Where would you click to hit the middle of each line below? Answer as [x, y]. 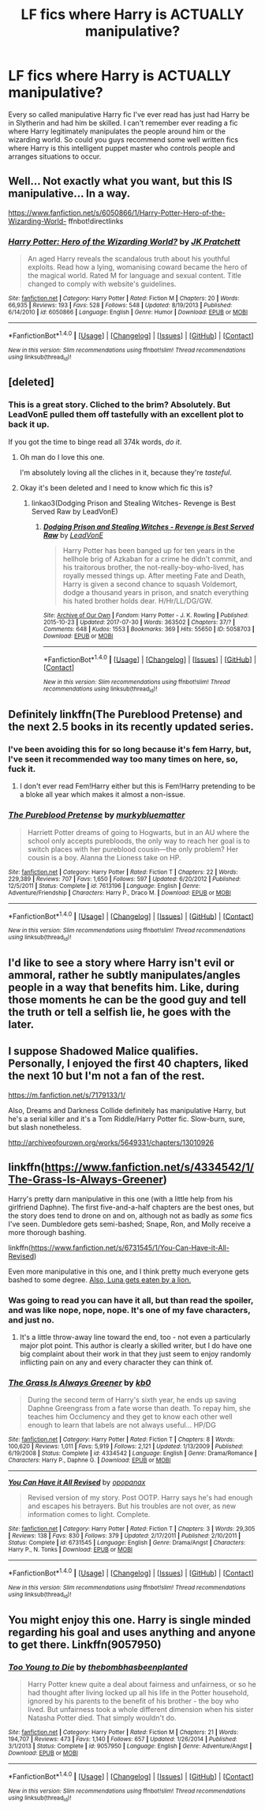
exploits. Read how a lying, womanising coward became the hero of [137, 267]
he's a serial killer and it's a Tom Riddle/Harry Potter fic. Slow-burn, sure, [127, 1119]
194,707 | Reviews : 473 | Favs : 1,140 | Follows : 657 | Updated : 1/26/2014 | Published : [123, 1739]
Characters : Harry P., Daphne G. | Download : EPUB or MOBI [90, 1460]
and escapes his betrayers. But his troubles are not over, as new [132, 1506]
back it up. [29, 424]
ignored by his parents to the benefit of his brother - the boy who [133, 1701]
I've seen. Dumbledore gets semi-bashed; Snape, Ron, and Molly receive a [129, 1224]
